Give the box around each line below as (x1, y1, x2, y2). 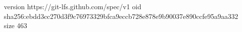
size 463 (4, 20, 27, 31)
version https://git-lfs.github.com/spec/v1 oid (4, 1, 141, 11)
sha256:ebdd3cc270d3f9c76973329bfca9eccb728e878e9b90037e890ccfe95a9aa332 (4, 11, 238, 21)
